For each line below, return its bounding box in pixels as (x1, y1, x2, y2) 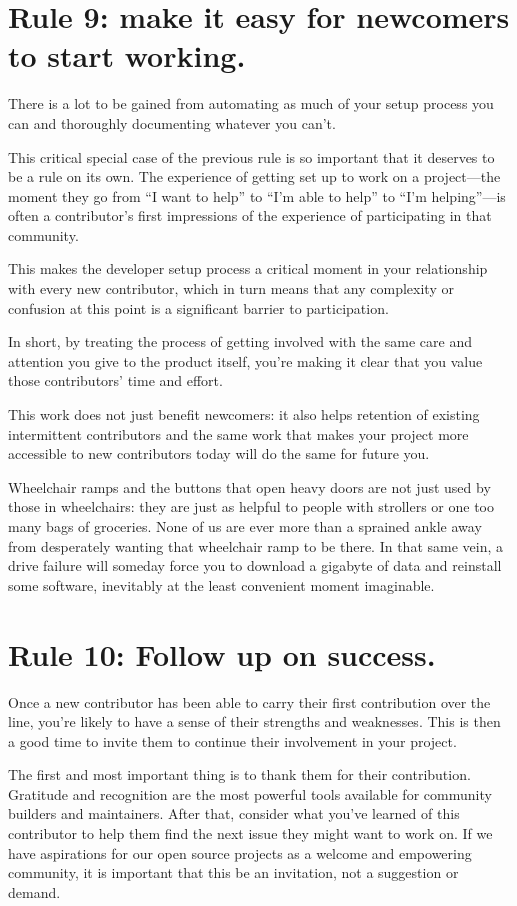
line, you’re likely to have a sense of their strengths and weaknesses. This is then (8, 711, 501, 732)
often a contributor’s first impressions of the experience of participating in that (8, 205, 492, 226)
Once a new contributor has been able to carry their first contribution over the (8, 691, 491, 712)
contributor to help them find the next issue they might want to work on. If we (8, 823, 493, 844)
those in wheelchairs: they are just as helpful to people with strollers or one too (8, 496, 494, 517)
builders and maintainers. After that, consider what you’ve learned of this (8, 803, 460, 824)
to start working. (8, 35, 246, 76)
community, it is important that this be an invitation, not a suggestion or (8, 862, 459, 883)
